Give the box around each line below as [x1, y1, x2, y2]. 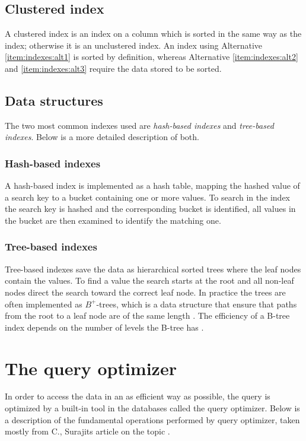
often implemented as [5, 297, 82, 310]
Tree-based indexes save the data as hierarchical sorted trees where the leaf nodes [5, 262, 301, 275]
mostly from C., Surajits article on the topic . [5, 425, 170, 437]
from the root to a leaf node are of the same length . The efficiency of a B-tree [5, 309, 290, 322]
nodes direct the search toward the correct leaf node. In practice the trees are [5, 285, 286, 298]
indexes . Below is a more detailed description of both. [5, 131, 199, 143]
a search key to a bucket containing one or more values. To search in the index [5, 191, 290, 203]
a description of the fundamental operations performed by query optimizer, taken [5, 413, 300, 426]
